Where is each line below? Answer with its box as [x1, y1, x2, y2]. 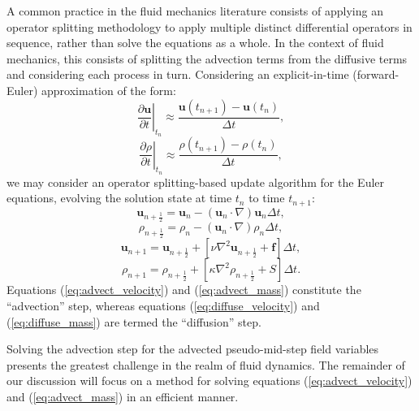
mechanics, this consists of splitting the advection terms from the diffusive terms [6, 50, 408, 67]
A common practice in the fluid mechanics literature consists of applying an [6, 2, 383, 19]
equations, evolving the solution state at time [6, 189, 232, 206]
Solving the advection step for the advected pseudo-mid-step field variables [6, 340, 379, 357]
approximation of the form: [41, 81, 176, 98]
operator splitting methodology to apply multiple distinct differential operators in [6, 18, 413, 35]
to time [248, 189, 285, 206]
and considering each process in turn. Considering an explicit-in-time [6, 66, 349, 83]
